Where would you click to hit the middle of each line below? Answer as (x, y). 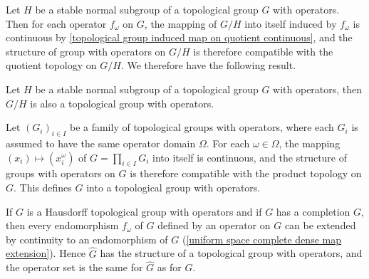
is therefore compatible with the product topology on (246, 173)
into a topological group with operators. (173, 187)
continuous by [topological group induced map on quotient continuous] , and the (179, 37)
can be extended (320, 225)
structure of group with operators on (86, 51)
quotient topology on (51, 65)
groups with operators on (61, 173)
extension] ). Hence (46, 253)
